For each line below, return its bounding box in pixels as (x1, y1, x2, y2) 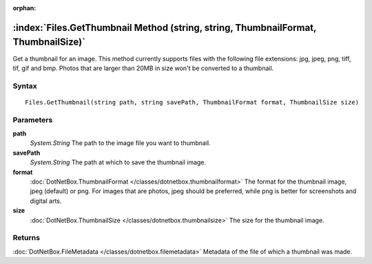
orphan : (12, 4, 37, 12)
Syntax (12, 81, 37, 91)
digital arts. (30, 197, 62, 205)
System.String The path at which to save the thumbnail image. (30, 158, 207, 166)
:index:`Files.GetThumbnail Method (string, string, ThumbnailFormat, (12, 21, 317, 34)
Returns (12, 233, 41, 243)
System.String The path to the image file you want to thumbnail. (30, 139, 211, 147)
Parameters (12, 115, 53, 124)
